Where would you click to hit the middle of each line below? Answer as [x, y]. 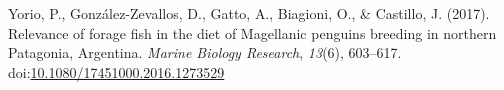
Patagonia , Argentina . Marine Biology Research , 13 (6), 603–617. [205, 52]
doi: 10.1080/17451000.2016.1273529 [116, 71]
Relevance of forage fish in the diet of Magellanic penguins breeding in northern [252, 32]
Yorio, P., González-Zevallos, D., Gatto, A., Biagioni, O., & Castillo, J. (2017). [249, 13]
